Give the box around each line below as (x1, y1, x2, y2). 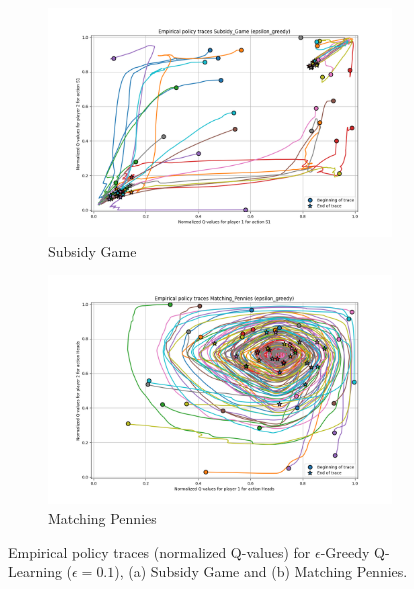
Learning (8, 561, 62, 582)
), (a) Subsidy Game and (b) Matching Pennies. (114, 561, 408, 582)
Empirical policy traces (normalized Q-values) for (8, 541, 311, 562)
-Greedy (320, 541, 370, 562)
